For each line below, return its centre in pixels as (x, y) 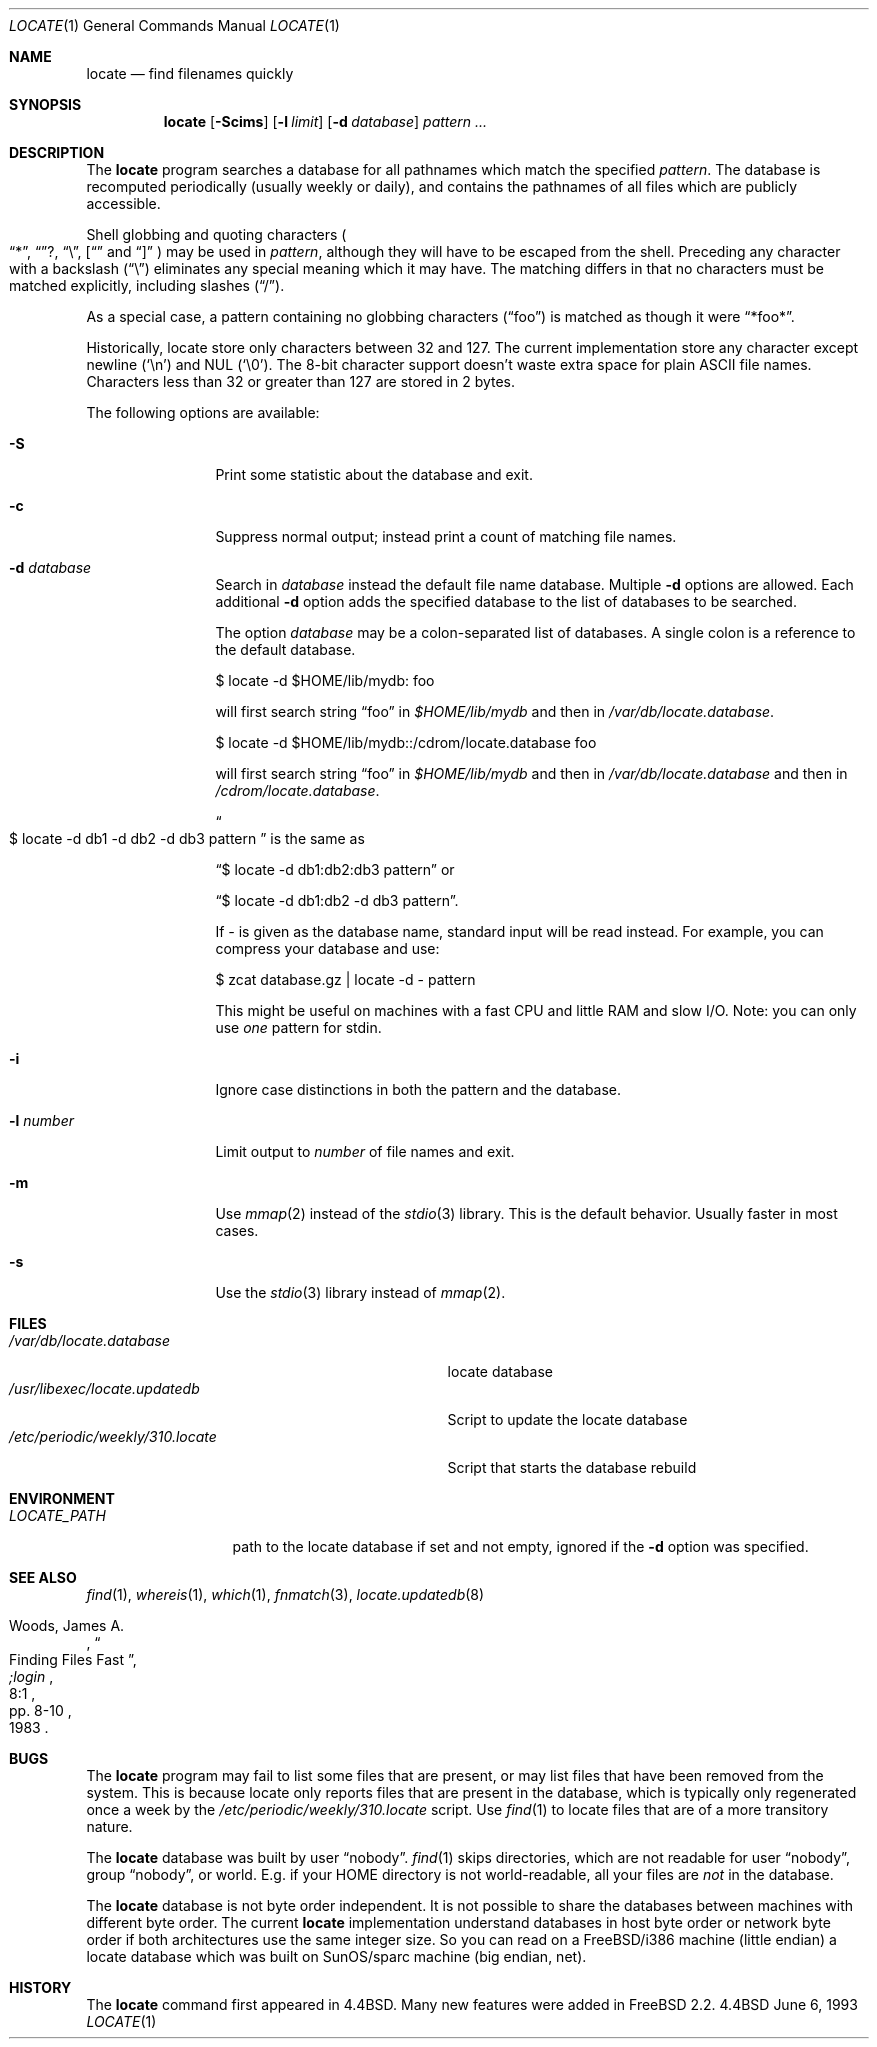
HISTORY (40, 1987)
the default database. (285, 649)
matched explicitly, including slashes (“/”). (147, 285)
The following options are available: (203, 412)
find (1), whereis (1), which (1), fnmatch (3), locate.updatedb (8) (285, 1594)
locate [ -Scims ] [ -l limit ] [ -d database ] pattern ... (325, 121)
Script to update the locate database (567, 1419)
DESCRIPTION (57, 152)
